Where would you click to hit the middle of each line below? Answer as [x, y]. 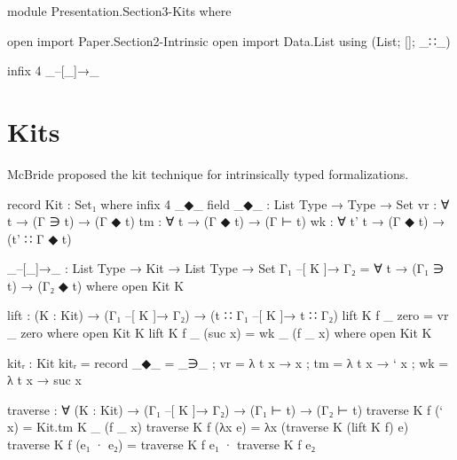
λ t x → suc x [44, 380]
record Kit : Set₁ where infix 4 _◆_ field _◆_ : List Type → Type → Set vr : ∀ [228, 203]
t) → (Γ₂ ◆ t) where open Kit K [96, 285]
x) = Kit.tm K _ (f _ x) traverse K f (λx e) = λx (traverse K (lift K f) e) [208, 427]
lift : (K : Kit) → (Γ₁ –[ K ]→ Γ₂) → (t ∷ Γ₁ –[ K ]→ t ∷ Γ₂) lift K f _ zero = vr [228, 315]
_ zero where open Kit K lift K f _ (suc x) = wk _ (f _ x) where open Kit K [220, 333]
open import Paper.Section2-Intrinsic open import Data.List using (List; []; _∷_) [229, 40]
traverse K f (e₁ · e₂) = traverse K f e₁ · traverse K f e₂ [162, 444]
